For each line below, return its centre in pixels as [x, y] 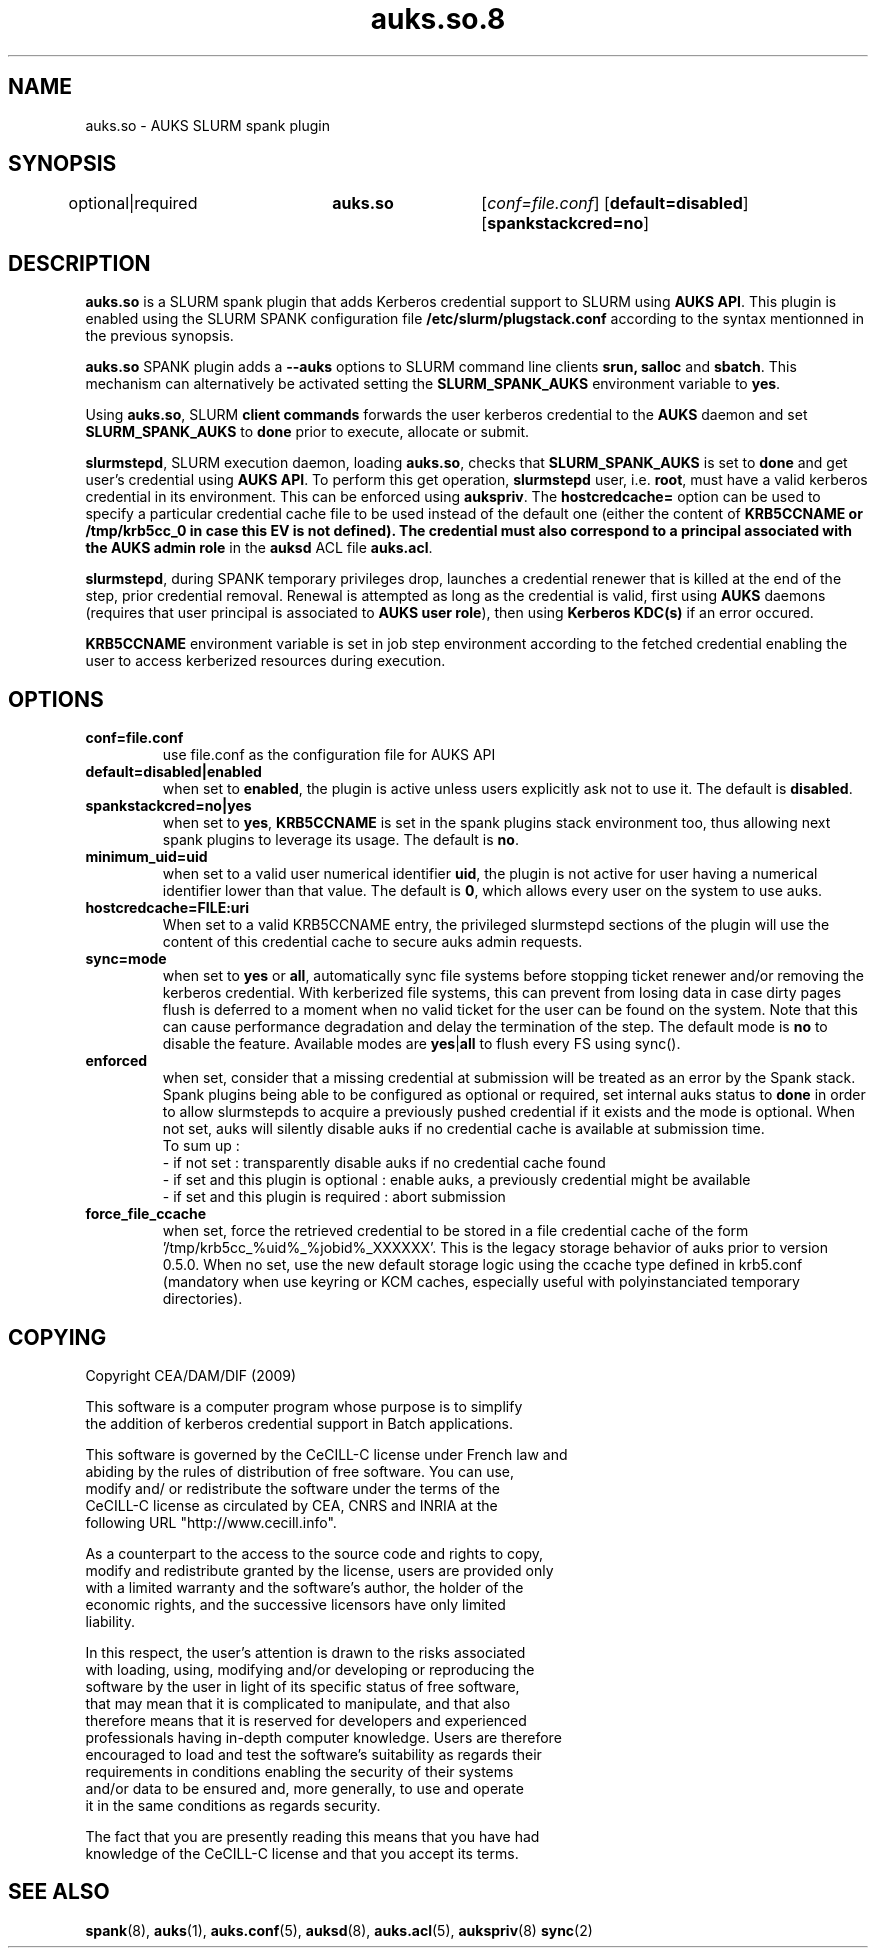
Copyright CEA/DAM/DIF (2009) [191, 1375]
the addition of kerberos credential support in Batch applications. [299, 1423]
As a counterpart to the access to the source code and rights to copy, [314, 1553]
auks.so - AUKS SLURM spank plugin [207, 125]
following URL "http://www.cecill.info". [211, 1522]
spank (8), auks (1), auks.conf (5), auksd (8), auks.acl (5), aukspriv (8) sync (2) [339, 1930]
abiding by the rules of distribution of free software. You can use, [299, 1471]
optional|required [133, 203]
